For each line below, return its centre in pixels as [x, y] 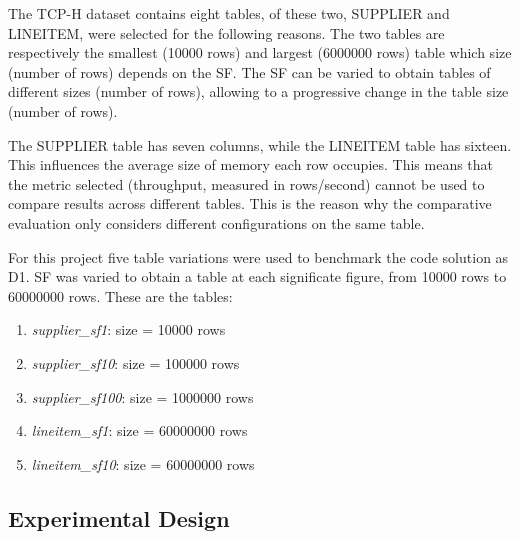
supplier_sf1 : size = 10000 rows [128, 329]
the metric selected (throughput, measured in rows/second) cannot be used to [246, 183]
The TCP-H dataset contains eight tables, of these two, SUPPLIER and [229, 13]
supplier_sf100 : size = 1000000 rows [142, 396]
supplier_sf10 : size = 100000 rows [135, 362]
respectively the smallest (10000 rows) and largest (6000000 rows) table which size [260, 52]
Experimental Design [119, 517]
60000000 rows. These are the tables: [120, 295]
